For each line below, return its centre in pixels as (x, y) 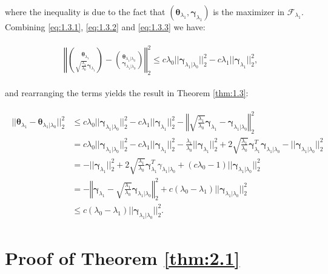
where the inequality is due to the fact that (85, 11)
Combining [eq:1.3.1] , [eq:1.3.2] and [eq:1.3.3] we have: (105, 27)
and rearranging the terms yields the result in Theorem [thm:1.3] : (127, 92)
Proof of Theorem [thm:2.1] (122, 257)
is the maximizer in (249, 11)
